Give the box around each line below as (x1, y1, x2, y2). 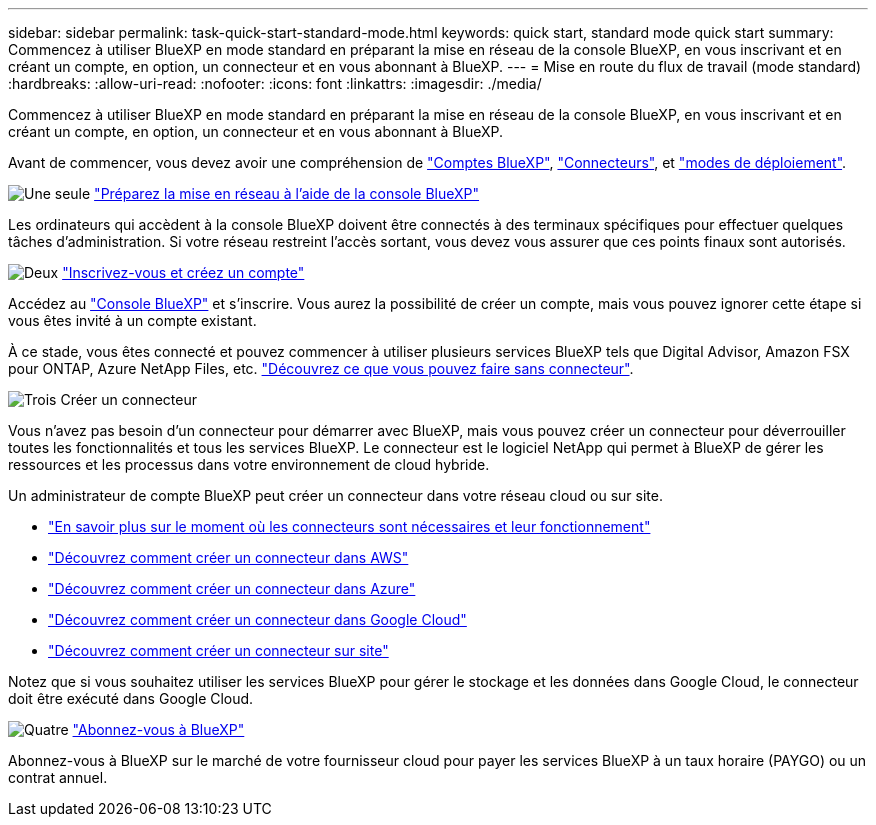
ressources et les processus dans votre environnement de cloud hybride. (8, 456, 490, 473)
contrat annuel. (8, 769, 108, 786)
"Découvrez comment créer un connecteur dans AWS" (48, 549, 409, 566)
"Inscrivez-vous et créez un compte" (62, 264, 305, 281)
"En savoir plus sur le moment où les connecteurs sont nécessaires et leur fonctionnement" (48, 518, 651, 535)
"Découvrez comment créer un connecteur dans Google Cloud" (48, 611, 467, 628)
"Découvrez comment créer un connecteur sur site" (48, 642, 389, 659)
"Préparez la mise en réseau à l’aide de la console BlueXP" (94, 185, 480, 202)
